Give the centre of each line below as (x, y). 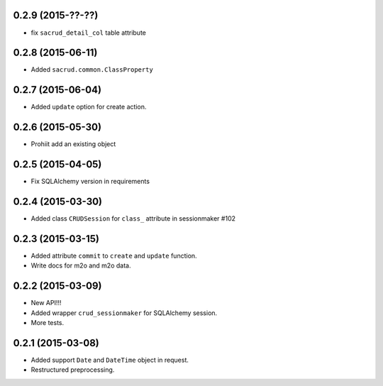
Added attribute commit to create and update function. (114, 255)
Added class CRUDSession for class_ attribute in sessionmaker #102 (133, 219)
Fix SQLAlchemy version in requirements (90, 182)
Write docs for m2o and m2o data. (81, 265)
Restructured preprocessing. (73, 370)
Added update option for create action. (89, 107)
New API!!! (46, 303)
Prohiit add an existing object (73, 144)
